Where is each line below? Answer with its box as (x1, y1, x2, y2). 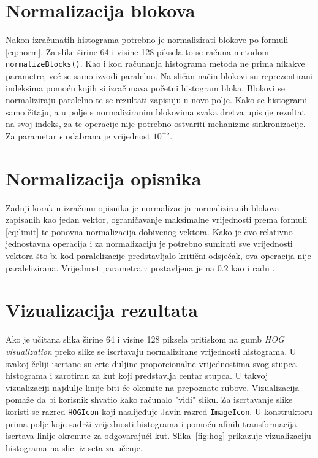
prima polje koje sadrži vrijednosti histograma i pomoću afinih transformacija (6, 417, 297, 430)
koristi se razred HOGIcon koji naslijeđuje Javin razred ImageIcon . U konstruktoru (6, 405, 313, 417)
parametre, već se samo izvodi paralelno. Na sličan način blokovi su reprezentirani (6, 69, 313, 82)
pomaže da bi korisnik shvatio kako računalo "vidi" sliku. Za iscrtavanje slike (6, 393, 293, 406)
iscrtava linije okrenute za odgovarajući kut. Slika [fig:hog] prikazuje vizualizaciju (6, 429, 311, 442)
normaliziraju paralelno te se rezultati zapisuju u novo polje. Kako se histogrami (6, 93, 308, 106)
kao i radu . (231, 261, 275, 274)
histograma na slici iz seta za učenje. (6, 441, 143, 454)
